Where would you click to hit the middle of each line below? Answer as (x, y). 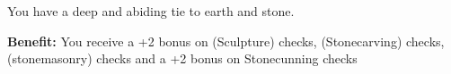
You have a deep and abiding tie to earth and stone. (151, 11)
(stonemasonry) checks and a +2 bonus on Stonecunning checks (182, 58)
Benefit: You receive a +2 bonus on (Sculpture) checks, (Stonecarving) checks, (226, 41)
